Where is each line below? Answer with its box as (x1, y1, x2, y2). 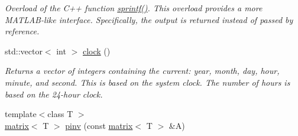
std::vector (5, 44, 43, 57)
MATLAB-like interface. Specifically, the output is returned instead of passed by (5, 13, 293, 25)
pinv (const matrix (65, 119, 133, 131)
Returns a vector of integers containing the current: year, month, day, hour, (5, 64, 280, 77)
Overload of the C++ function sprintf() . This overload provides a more (5, 2, 263, 14)
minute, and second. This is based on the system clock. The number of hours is (5, 76, 290, 88)
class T (47, 108, 73, 120)
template (5, 108, 37, 120)
